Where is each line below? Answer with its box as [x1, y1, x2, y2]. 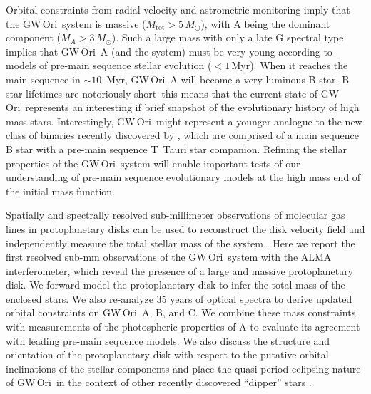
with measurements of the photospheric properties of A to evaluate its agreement [6, 319, 360, 334]
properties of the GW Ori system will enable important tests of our [6, 155, 300, 170]
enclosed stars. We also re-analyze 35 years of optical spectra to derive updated [6, 291, 352, 306]
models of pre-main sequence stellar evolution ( [6, 58, 212, 73]
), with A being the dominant [200, 16, 330, 31]
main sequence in [6, 71, 81, 86]
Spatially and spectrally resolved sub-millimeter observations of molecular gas [6, 207, 345, 222]
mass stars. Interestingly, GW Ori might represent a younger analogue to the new [6, 113, 362, 128]
